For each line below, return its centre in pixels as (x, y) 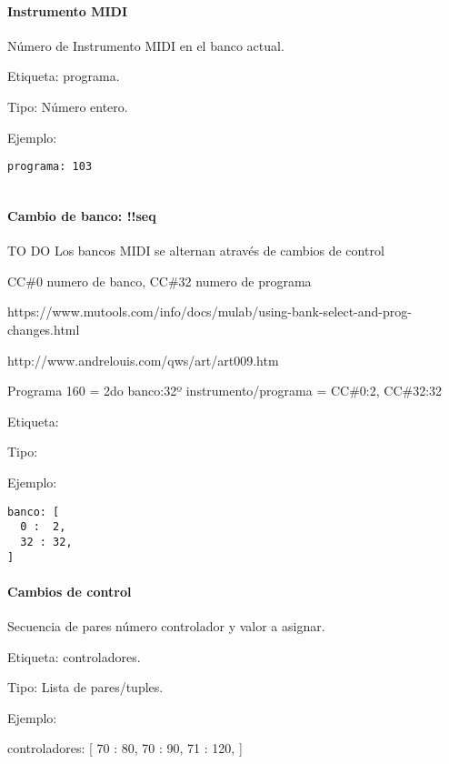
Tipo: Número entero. (68, 106)
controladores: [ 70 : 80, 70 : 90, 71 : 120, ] (125, 748)
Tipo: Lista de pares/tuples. (85, 687)
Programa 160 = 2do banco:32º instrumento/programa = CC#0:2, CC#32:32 (225, 391)
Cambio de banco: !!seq (82, 216)
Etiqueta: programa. (64, 76)
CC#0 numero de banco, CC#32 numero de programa (160, 281)
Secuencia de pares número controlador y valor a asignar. (166, 626)
